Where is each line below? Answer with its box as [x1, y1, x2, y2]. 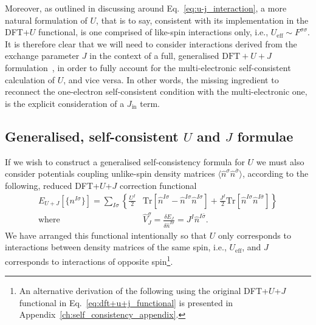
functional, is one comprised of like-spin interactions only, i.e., [38, 26, 269, 38]
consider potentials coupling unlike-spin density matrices [5, 167, 215, 180]
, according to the [242, 167, 309, 180]
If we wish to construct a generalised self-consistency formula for [5, 155, 245, 168]
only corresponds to [218, 228, 291, 241]
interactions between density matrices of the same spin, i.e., [5, 241, 227, 253]
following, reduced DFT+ [5, 179, 100, 192]
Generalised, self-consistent [5, 126, 179, 145]
